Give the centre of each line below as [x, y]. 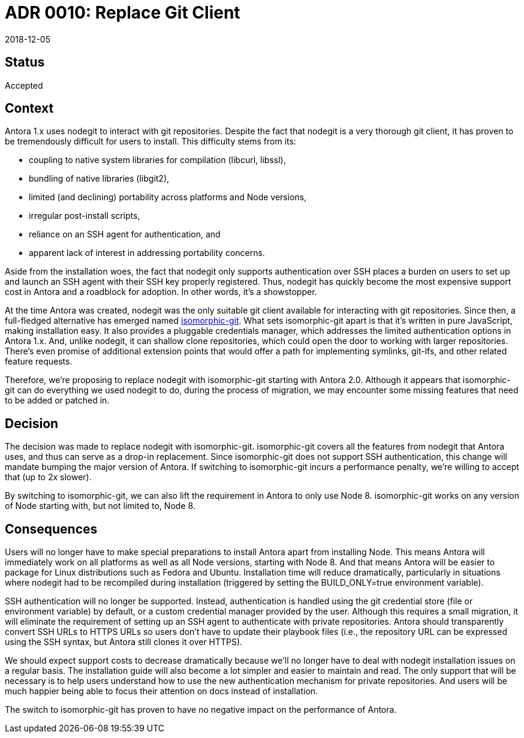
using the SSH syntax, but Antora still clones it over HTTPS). [124, 642]
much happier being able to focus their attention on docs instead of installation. [162, 691]
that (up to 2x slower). [48, 477]
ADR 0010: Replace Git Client [123, 13]
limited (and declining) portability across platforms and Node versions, [168, 197]
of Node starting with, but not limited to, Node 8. [100, 506]
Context [29, 109]
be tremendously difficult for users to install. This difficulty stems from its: [150, 141]
